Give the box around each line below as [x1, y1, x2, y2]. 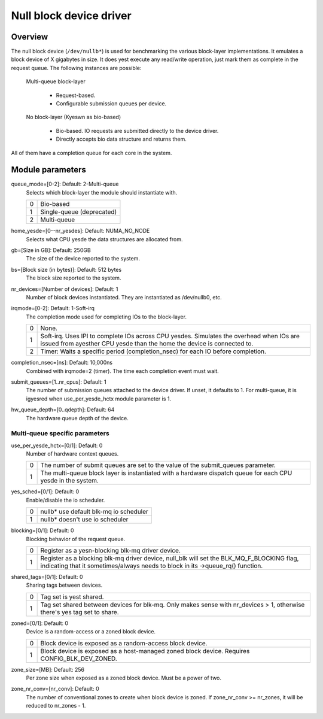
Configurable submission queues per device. [56, 100, 167, 107]
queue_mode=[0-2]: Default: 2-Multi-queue [11, 180, 119, 188]
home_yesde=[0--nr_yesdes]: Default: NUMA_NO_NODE [11, 227, 150, 235]
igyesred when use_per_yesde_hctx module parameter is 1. [26, 395, 172, 402]
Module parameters [11, 165, 87, 175]
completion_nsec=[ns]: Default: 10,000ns [11, 359, 113, 366]
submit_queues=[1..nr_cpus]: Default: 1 [11, 378, 107, 386]
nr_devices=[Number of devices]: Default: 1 [11, 285, 118, 293]
